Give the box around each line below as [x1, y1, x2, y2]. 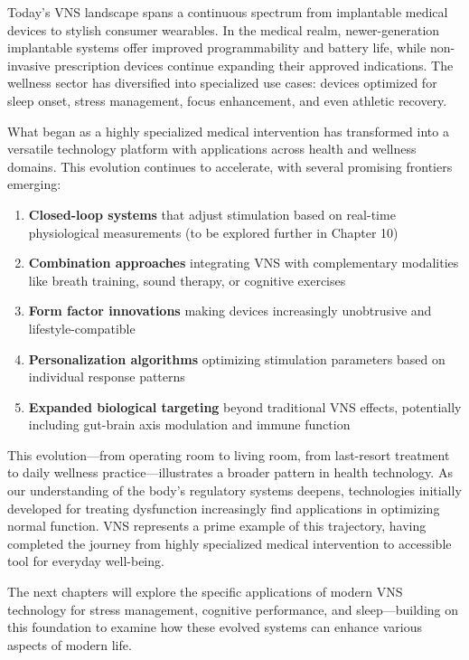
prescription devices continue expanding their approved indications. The [54, 55, 454, 74]
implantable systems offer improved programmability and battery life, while [7, 38, 427, 57]
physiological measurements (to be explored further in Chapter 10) [28, 222, 399, 241]
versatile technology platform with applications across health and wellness [7, 139, 417, 158]
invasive [7, 55, 51, 74]
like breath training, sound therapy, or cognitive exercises [28, 270, 346, 289]
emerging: [7, 174, 61, 193]
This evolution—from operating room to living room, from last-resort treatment [7, 445, 450, 464]
